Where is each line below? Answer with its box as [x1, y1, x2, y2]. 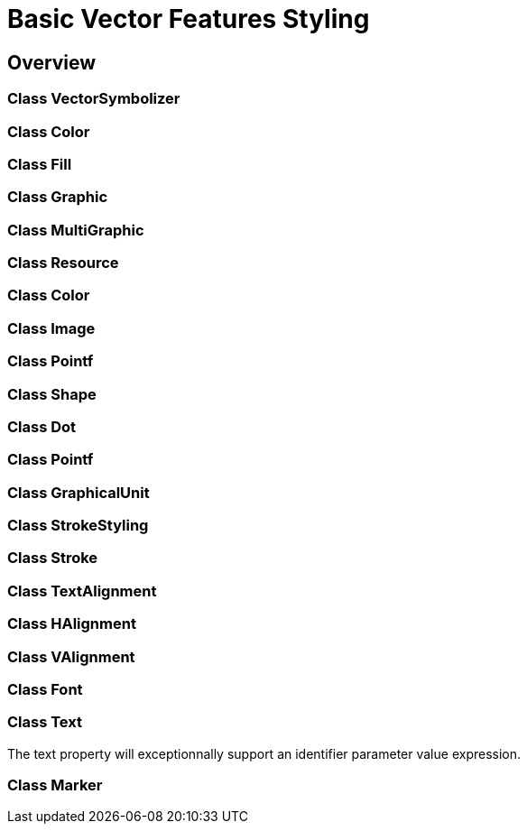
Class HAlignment [7, 614, 136, 633]
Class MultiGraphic [7, 220, 144, 239]
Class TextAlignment [7, 581, 157, 600]
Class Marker [7, 776, 103, 795]
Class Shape [7, 384, 97, 403]
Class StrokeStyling [7, 516, 149, 535]
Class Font [7, 679, 83, 698]
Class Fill [7, 154, 72, 173]
